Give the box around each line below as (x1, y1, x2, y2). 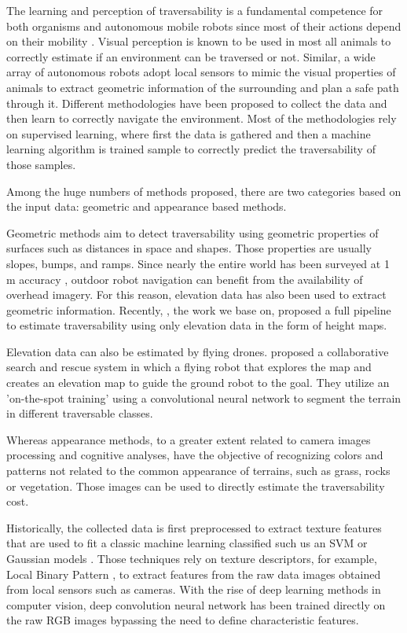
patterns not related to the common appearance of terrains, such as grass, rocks (6, 462, 390, 479)
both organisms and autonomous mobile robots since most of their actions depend (6, 17, 401, 34)
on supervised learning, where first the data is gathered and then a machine (6, 125, 371, 142)
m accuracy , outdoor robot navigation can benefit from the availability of (6, 270, 363, 287)
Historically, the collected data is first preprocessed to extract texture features (6, 519, 382, 535)
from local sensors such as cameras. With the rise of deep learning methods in (6, 581, 381, 598)
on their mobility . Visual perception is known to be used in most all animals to (6, 33, 391, 50)
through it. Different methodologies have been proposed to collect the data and (6, 94, 387, 111)
